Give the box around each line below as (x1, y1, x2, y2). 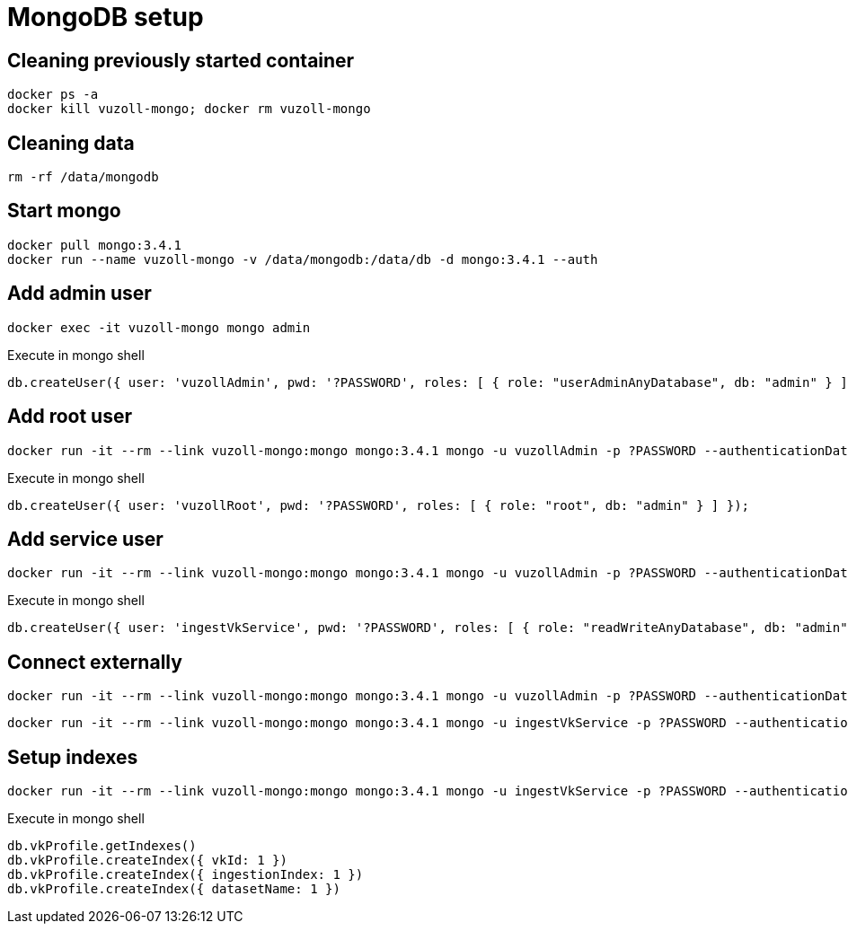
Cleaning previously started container (7, 48, 355, 72)
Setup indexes (7, 745, 138, 769)
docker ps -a (7, 87, 99, 102)
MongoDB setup (7, 2, 204, 32)
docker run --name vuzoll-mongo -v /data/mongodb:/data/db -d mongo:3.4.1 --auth (7, 251, 598, 267)
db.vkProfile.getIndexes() (7, 839, 197, 854)
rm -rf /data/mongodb (7, 170, 159, 185)
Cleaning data (7, 131, 135, 154)
